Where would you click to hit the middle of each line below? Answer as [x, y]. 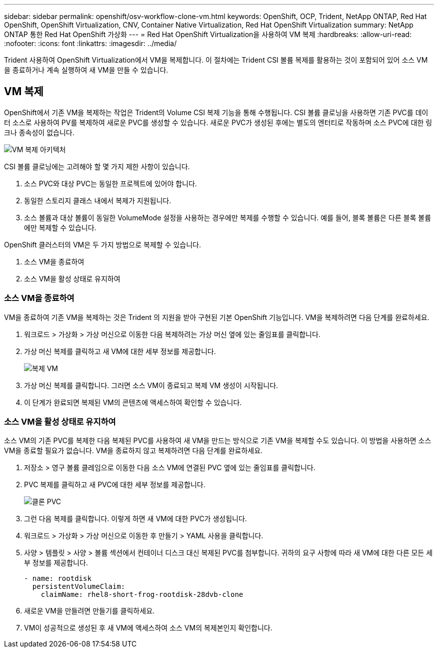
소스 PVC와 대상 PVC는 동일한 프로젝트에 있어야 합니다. [110, 183]
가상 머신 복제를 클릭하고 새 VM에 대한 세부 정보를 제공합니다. [120, 351]
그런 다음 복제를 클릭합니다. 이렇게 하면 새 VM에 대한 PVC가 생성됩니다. [135, 519]
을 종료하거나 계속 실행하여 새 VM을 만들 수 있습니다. [86, 70]
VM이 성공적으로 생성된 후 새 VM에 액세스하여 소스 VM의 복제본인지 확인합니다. [148, 628]
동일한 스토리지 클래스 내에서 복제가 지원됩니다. [98, 200]
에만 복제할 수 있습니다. [60, 227]
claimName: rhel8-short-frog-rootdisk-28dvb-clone [142, 595]
